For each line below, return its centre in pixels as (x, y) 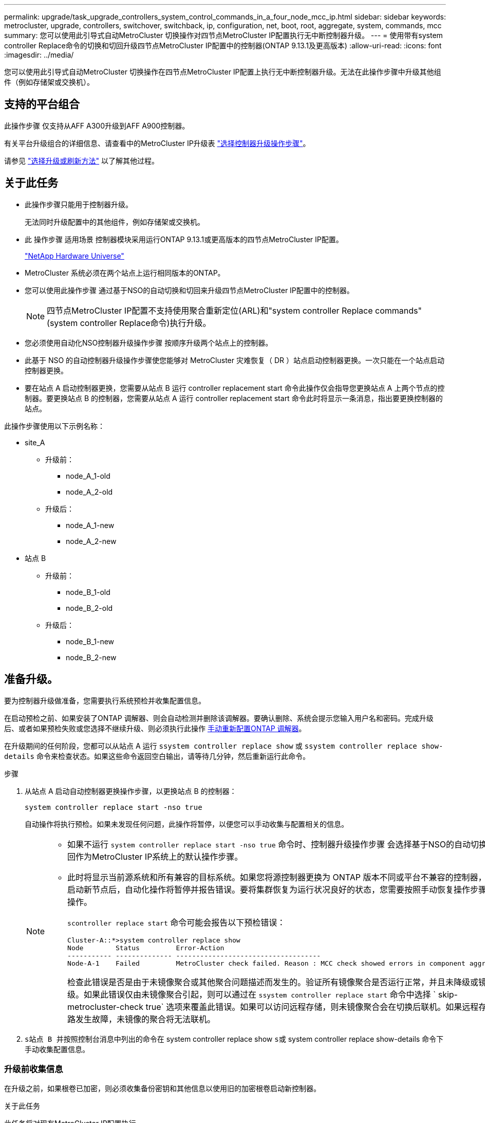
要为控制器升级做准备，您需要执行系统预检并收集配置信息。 (105, 700)
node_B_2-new (91, 657)
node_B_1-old (88, 592)
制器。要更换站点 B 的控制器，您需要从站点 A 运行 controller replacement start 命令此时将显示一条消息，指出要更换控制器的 (234, 398)
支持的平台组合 (42, 104)
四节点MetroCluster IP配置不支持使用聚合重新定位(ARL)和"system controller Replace (210, 310)
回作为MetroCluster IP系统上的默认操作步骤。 (155, 856)
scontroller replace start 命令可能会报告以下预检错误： (176, 922)
